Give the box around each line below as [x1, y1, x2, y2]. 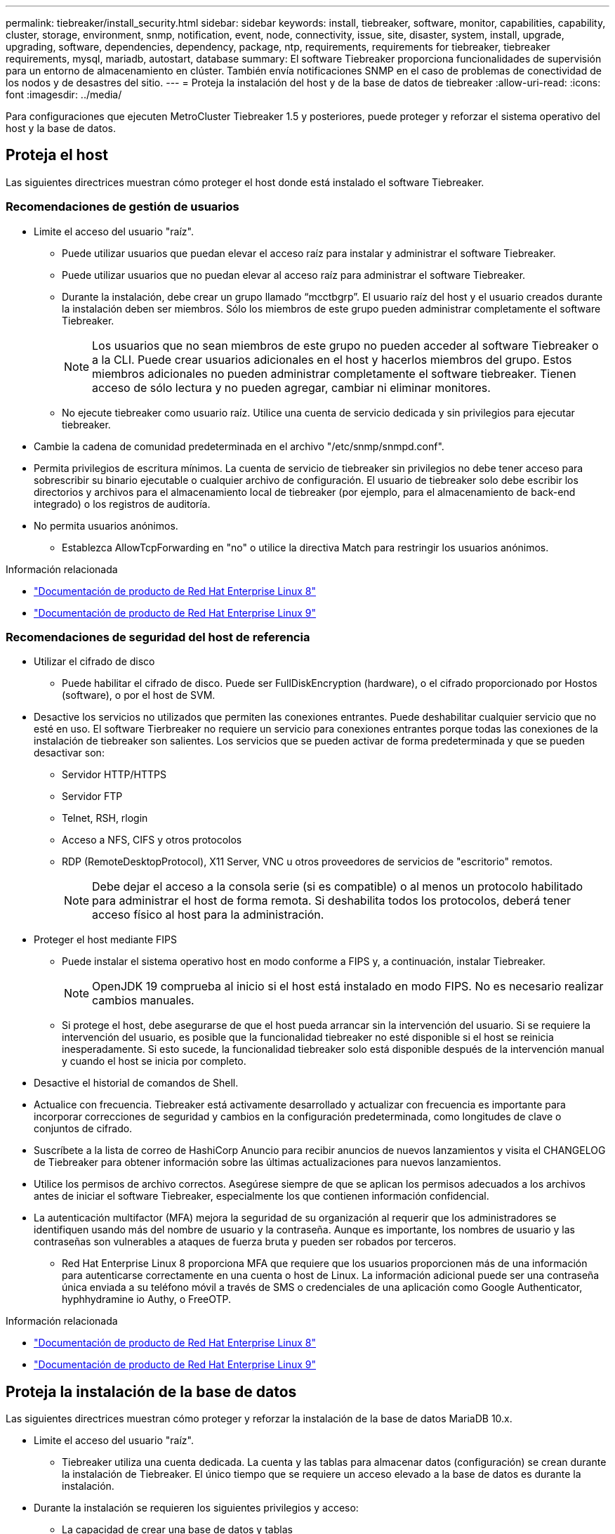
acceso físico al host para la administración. [92, 907, 324, 922]
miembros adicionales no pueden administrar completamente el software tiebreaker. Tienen [92, 366, 576, 381]
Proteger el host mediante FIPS [34, 933, 178, 946]
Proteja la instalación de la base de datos [6, 1382, 297, 1401]
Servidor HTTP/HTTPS [62, 768, 166, 781]
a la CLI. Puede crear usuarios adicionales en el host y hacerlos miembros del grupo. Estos [92, 352, 572, 367]
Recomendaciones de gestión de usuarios [6, 199, 239, 214]
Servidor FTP [62, 790, 123, 803]
